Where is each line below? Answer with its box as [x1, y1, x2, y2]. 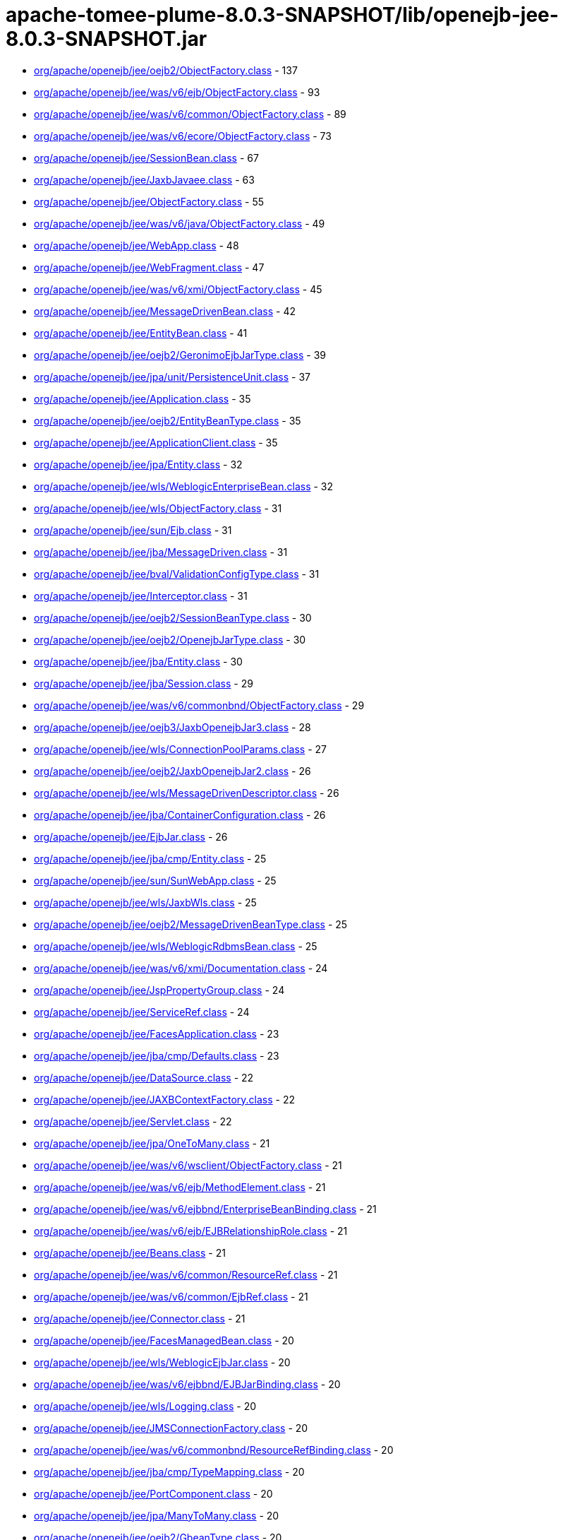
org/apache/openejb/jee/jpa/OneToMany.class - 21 [34, 1137, 270, 1149]
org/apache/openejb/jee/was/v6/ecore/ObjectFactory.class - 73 [34, 129, 332, 142]
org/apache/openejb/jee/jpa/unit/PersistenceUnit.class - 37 [34, 370, 310, 383]
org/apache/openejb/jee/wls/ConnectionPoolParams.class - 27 [34, 742, 327, 755]
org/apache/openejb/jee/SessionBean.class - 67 [34, 151, 259, 164]
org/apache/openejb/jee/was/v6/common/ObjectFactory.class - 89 [34, 107, 346, 120]
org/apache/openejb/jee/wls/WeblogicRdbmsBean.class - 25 [34, 940, 317, 952]
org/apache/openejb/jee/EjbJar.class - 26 [34, 830, 228, 843]
